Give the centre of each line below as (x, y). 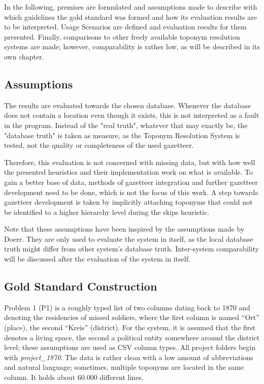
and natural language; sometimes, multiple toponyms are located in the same (124, 367)
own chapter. (24, 56)
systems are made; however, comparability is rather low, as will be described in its (132, 46)
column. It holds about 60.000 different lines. (74, 377)
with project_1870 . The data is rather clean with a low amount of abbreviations (129, 357)
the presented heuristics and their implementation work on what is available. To (129, 172)
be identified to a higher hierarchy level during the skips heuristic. (107, 212)
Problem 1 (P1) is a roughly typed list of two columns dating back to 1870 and (127, 307)
